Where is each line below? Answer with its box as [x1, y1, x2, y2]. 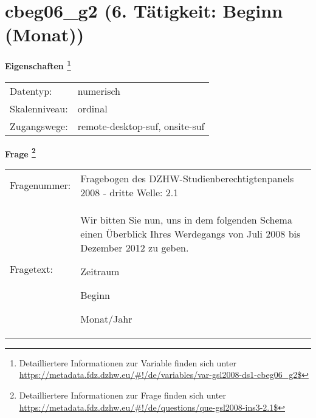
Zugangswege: [10, 118, 68, 133]
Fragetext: [10, 262, 53, 276]
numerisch [77, 83, 120, 98]
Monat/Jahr [80, 311, 132, 326]
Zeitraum [80, 264, 120, 278]
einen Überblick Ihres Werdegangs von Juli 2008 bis [80, 226, 301, 241]
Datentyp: [10, 83, 52, 98]
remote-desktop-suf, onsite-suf [77, 118, 205, 133]
